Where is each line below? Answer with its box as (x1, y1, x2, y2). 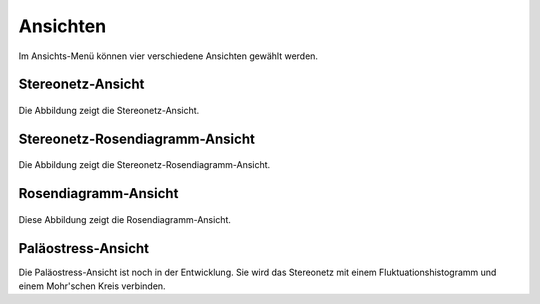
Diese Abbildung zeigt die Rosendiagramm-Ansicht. (18, 213, 232, 225)
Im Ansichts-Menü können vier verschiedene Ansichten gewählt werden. (18, 50, 319, 62)
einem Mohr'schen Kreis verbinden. (18, 280, 166, 292)
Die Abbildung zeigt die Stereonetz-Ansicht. (18, 104, 200, 116)
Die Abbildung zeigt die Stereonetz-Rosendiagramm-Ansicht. (18, 159, 271, 171)
